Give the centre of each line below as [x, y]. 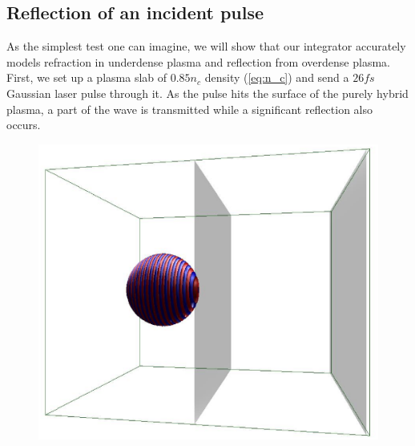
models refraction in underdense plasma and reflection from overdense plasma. [198, 61]
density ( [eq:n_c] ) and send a [277, 77]
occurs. [24, 125]
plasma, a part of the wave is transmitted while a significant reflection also [190, 109]
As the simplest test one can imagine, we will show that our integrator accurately [206, 46]
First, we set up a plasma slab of [87, 77]
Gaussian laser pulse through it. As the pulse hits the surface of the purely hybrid [207, 93]
